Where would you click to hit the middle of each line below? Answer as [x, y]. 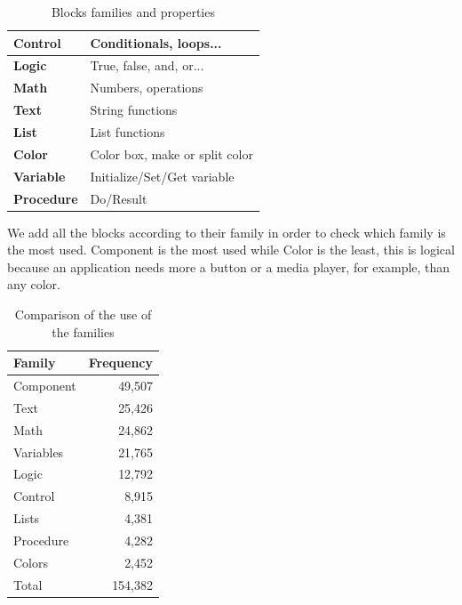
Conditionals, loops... [156, 42]
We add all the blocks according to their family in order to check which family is [227, 232]
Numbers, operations [147, 88]
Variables [39, 452]
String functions [134, 110]
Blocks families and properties [133, 12]
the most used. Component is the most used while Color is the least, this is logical [231, 250]
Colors [31, 562]
